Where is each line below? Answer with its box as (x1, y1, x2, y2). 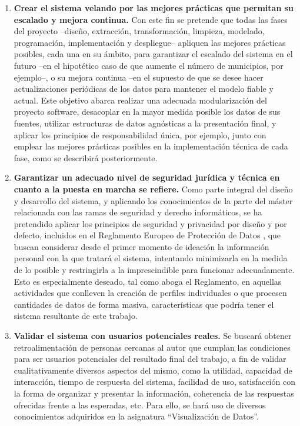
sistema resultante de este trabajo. (14, 309, 138, 322)
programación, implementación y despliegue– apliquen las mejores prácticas (14, 36, 286, 48)
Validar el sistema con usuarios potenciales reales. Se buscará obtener (14, 330, 292, 342)
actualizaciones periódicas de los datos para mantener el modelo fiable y (14, 82, 274, 95)
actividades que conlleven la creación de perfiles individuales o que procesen (14, 287, 287, 299)
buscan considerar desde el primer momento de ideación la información (14, 240, 269, 252)
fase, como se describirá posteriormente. (14, 151, 158, 164)
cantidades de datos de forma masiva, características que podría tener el (14, 298, 274, 310)
